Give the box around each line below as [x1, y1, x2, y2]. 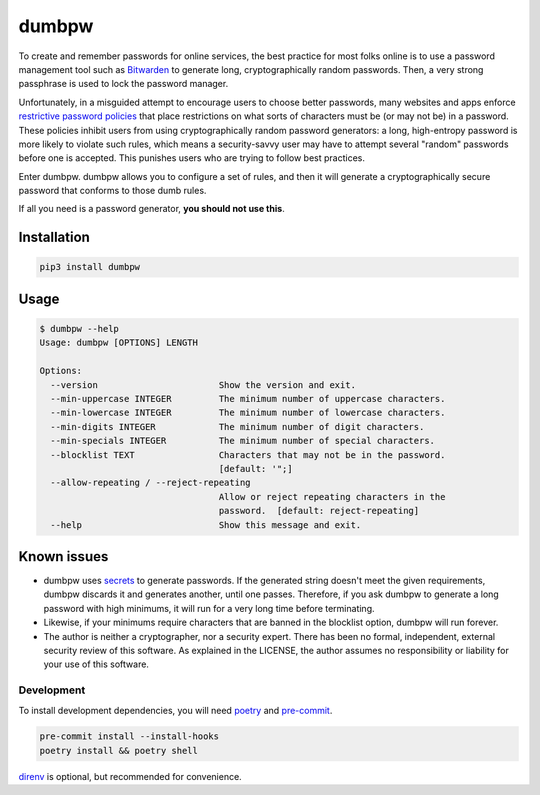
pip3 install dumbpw [39, 261, 140, 273]
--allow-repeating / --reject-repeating [50, 477, 251, 489]
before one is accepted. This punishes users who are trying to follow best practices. [18, 152, 365, 164]
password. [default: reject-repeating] [218, 505, 420, 517]
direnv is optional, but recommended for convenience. [18, 770, 242, 782]
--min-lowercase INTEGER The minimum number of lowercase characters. [50, 407, 446, 419]
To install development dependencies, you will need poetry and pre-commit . [18, 704, 333, 716]
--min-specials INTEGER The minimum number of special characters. [50, 435, 435, 447]
